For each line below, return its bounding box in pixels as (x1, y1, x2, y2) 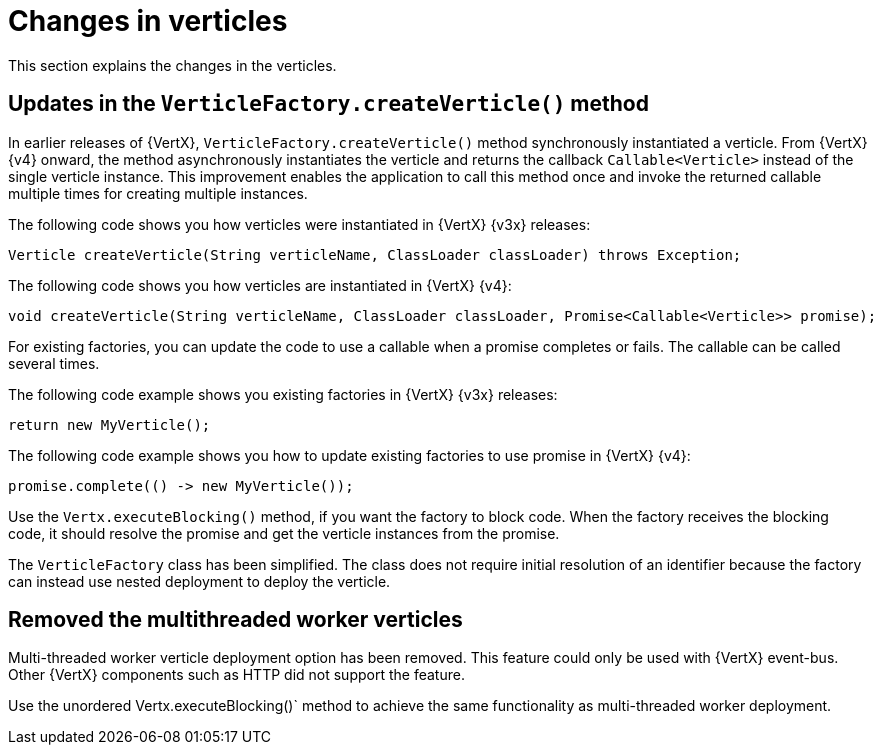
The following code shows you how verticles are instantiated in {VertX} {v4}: (8, 276, 512, 294)
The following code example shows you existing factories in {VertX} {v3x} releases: (8, 385, 558, 403)
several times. (8, 354, 100, 372)
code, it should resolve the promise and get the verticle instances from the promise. (8, 524, 560, 542)
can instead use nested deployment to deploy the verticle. (8, 572, 391, 590)
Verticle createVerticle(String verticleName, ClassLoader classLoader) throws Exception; (8, 246, 742, 263)
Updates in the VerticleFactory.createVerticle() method (8, 91, 649, 117)
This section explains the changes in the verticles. (8, 56, 337, 74)
